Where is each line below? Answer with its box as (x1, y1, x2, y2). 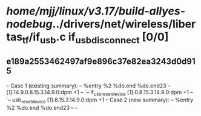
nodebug (6, 17, 53, 31)
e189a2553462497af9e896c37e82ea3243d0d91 (6, 56, 196, 67)
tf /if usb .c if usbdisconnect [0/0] (22, 30, 169, 46)
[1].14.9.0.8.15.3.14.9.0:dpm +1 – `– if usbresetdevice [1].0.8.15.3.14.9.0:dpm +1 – (6, 88, 194, 97)
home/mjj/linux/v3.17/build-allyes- (6, 4, 186, 18)
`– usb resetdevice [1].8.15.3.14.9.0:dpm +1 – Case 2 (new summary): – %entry (6, 96, 194, 105)
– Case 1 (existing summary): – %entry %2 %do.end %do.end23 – (6, 82, 171, 89)
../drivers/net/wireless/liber (52, 17, 196, 31)
